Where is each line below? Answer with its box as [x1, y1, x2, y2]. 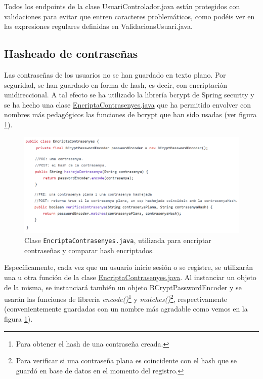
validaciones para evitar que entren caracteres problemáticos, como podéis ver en [4, 11, 255, 21]
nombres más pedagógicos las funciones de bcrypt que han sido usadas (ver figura [4, 109, 257, 120]
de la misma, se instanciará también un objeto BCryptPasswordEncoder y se [4, 282, 242, 292]
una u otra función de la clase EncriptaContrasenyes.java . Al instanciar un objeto [4, 272, 256, 283]
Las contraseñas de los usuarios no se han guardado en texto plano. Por [4, 69, 226, 80]
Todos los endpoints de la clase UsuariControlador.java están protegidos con [4, 1, 240, 11]
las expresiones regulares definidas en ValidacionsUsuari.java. [4, 21, 193, 31]
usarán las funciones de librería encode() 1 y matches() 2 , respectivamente [4, 292, 228, 304]
